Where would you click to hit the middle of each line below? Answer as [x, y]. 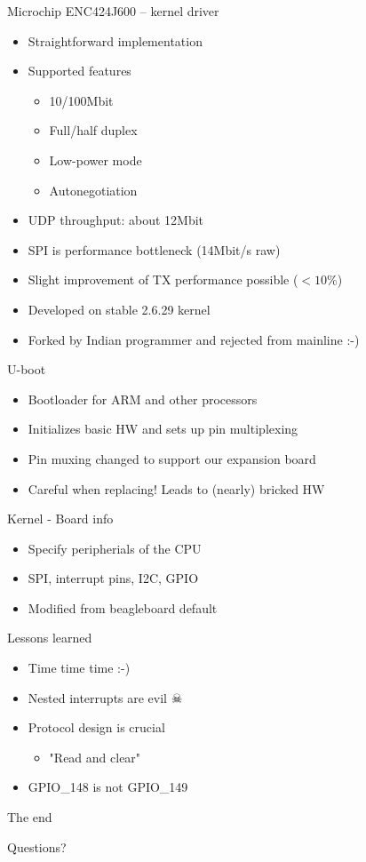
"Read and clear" [95, 757]
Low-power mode [95, 160]
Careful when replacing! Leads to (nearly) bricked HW [176, 488]
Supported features [80, 71]
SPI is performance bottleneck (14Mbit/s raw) [154, 249]
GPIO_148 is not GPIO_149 [108, 787]
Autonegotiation [93, 190]
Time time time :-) [79, 668]
